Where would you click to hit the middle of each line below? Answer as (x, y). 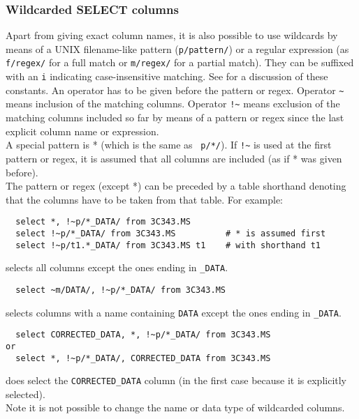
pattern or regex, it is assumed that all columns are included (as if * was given (174, 158)
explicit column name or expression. (82, 131)
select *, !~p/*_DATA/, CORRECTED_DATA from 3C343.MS (143, 358)
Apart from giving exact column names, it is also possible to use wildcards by (172, 35)
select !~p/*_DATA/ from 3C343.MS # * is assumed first (171, 233)
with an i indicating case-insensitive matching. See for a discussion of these (167, 76)
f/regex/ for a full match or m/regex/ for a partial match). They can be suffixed (180, 62)
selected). (25, 394)
